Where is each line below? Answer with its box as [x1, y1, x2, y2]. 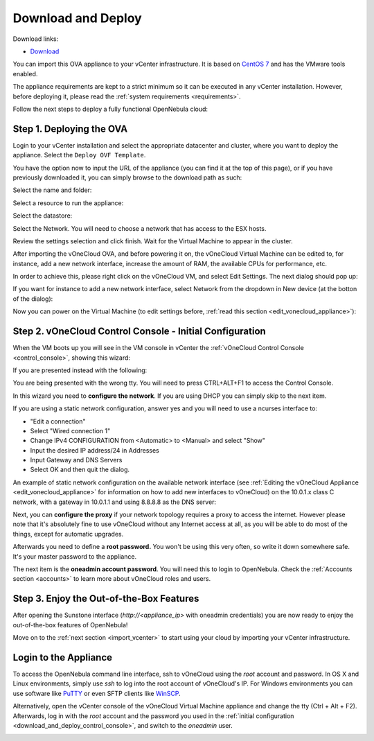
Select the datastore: [12, 211, 73, 220]
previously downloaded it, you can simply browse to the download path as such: [12, 173, 242, 182]
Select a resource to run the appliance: [12, 198, 124, 207]
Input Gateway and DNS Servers [30, 456, 123, 464]
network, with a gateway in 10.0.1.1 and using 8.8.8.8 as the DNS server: [12, 498, 217, 506]
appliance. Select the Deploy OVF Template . [12, 151, 146, 159]
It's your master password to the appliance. [12, 552, 137, 561]
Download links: [12, 35, 59, 43]
